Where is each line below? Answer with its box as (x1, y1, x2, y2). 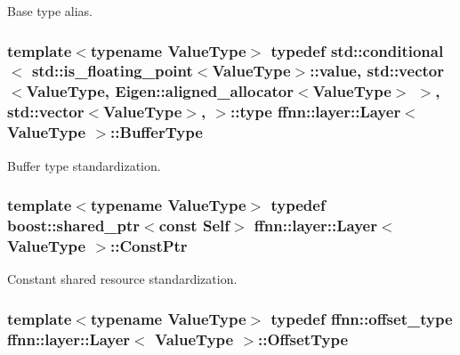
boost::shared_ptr (7, 214, 141, 236)
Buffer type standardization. (7, 156, 161, 174)
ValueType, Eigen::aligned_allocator (26, 80, 294, 102)
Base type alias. (7, 2, 93, 20)
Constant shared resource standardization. (7, 270, 238, 288)
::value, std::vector (310, 60, 444, 82)
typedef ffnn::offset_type (270, 307, 453, 329)
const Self (158, 214, 230, 236)
